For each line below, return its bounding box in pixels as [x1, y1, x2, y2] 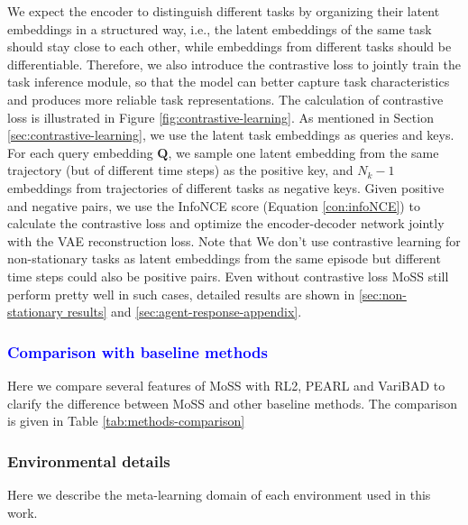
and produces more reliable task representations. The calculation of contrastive [7, 89, 444, 108]
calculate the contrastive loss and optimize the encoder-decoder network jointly [7, 214, 445, 233]
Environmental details [7, 449, 170, 472]
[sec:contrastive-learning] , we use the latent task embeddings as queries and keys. [7, 125, 454, 144]
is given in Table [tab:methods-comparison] [7, 411, 245, 430]
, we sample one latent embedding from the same [168, 143, 439, 161]
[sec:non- [358, 284, 407, 303]
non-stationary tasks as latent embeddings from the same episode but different [7, 249, 441, 268]
